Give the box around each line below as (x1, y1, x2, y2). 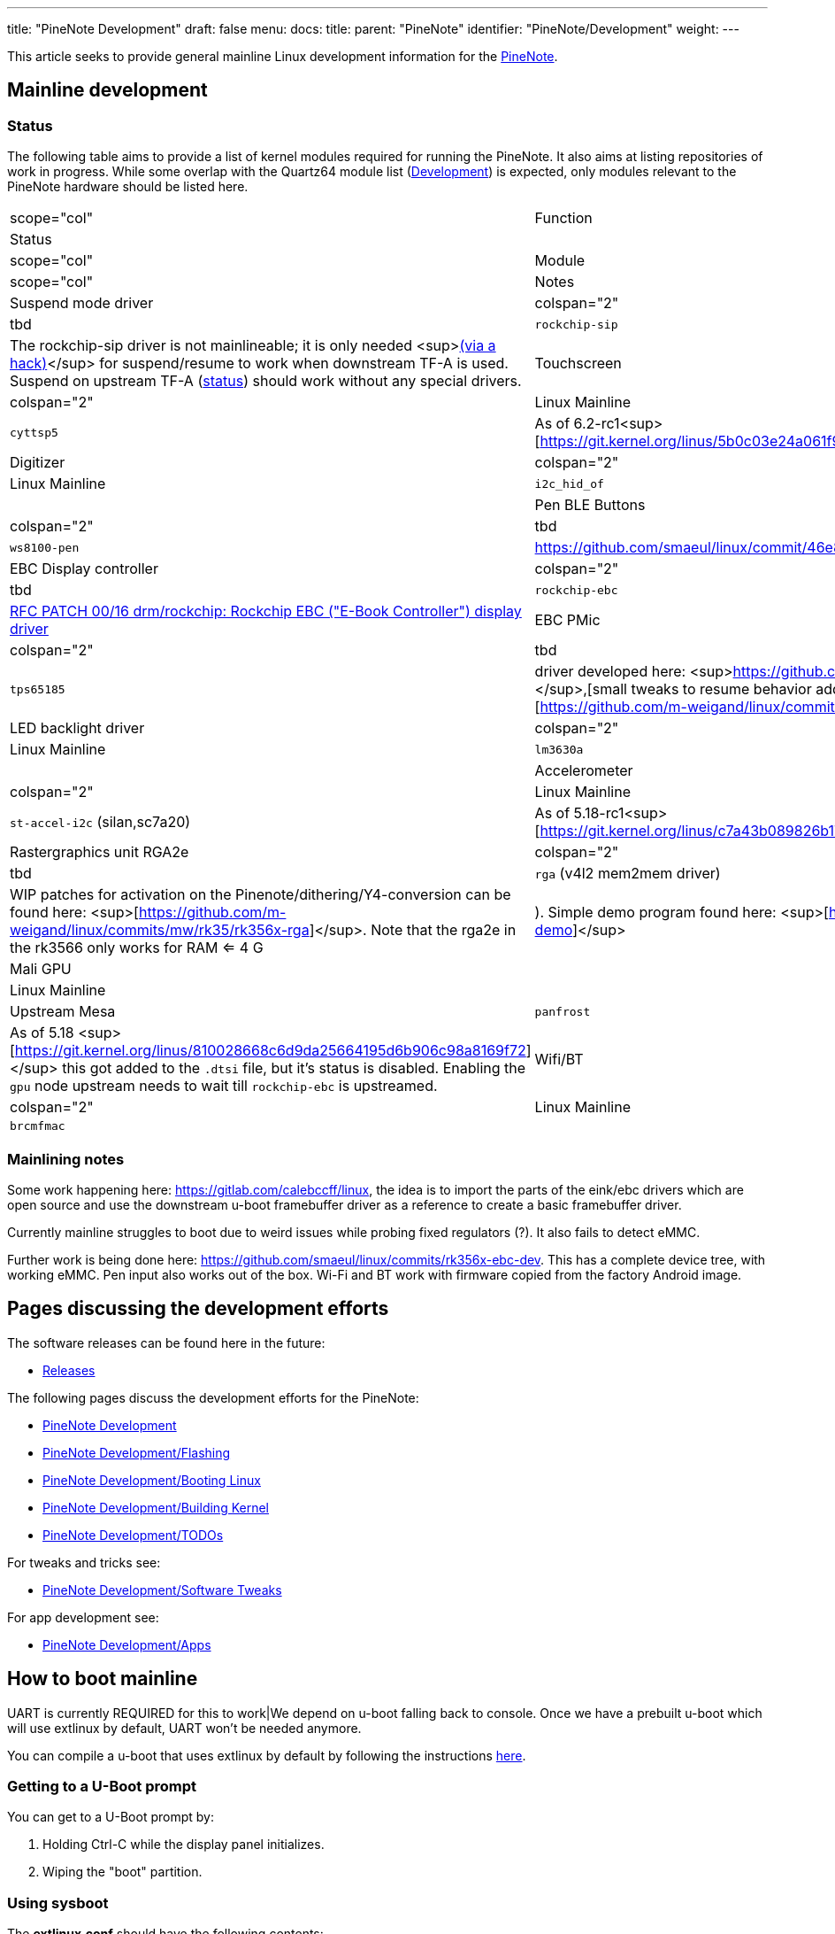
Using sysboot (7, 1893, 109, 1912)
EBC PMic (534, 611, 601, 630)
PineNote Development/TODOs (42, 1527, 224, 1543)
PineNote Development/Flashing (42, 1444, 231, 1460)
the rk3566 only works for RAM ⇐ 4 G (10, 939, 264, 957)
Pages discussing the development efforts (7, 1297, 389, 1320)
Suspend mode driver (10, 294, 154, 313)
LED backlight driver (10, 719, 145, 738)
